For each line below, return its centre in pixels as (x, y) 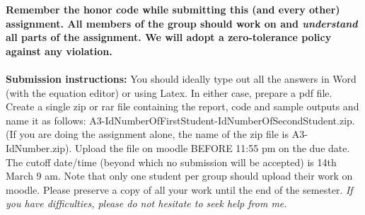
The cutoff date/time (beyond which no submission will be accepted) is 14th (171, 162)
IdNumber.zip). (39, 147)
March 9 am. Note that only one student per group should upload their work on (179, 176)
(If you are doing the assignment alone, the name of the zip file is (147, 134)
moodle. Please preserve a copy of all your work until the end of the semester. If (179, 189)
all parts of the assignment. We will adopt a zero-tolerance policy (169, 37)
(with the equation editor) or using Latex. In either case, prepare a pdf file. (169, 92)
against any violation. (59, 51)
